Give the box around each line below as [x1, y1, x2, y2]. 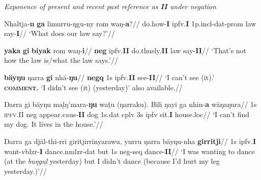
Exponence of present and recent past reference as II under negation [4, 1, 216, 11]
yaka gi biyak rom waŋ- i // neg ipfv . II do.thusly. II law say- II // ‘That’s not [4, 45, 247, 55]
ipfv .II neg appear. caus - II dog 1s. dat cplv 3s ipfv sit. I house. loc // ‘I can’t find [4, 109, 250, 119]
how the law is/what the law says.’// [4, 55, 119, 65]
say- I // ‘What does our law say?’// [4, 28, 115, 39]
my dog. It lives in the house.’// [4, 119, 103, 129]
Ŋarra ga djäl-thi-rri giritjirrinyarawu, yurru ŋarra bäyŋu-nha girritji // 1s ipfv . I [4, 135, 256, 146]
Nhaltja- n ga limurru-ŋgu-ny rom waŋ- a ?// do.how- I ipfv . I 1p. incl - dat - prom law [4, 18, 256, 28]
